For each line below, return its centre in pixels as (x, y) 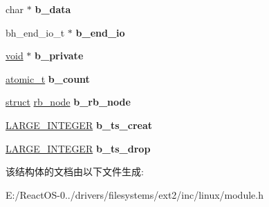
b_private (59, 56)
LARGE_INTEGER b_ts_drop (78, 148)
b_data (53, 9)
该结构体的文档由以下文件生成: (75, 171)
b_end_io (100, 32)
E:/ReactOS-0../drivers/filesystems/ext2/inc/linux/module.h (134, 194)
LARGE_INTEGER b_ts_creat (79, 125)
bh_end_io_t (35, 32)
